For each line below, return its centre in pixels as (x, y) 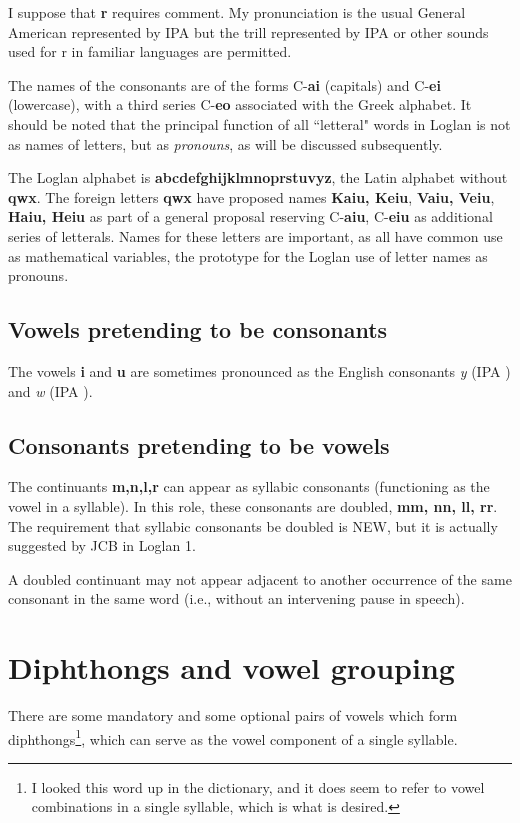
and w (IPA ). (50, 390)
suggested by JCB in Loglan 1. (102, 545)
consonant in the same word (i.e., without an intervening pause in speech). (236, 598)
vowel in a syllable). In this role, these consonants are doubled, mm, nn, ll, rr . (253, 505)
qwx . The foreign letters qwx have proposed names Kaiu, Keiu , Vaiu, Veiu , (251, 196)
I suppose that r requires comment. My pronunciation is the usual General (237, 12)
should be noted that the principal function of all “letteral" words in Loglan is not (259, 123)
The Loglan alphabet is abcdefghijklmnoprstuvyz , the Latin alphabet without (258, 177)
